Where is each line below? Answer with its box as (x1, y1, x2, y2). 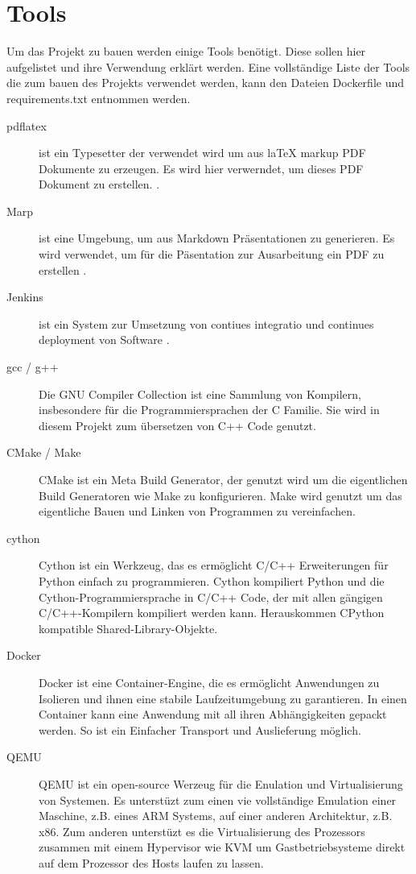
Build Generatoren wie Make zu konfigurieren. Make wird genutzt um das (39, 487, 402, 503)
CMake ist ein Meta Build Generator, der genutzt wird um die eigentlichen (39, 471, 408, 487)
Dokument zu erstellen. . (39, 176, 160, 193)
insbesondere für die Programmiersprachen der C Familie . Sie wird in (39, 401, 380, 418)
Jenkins (6, 288, 43, 305)
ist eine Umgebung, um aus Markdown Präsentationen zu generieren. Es (39, 230, 395, 246)
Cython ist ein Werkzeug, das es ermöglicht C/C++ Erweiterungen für (39, 557, 389, 574)
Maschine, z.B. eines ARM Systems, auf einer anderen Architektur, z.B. (39, 807, 393, 824)
